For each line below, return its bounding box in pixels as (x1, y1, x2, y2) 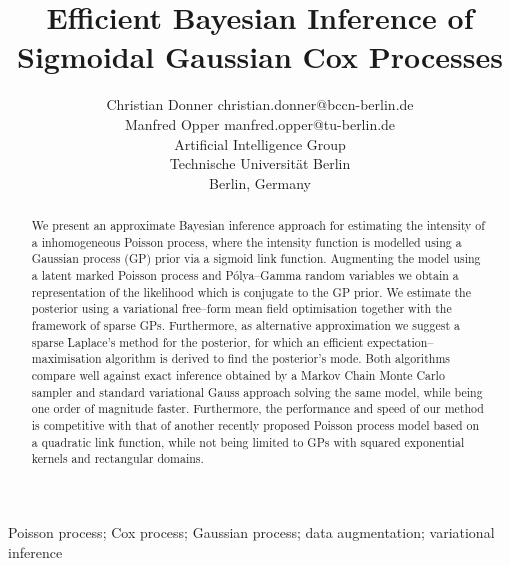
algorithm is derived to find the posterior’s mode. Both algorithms (105, 350, 450, 367)
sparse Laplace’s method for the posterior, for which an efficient (31, 333, 364, 350)
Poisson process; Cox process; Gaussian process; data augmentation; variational (8, 521, 495, 542)
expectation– (367, 333, 434, 350)
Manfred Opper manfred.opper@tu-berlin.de (124, 113, 396, 134)
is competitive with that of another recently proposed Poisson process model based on (31, 416, 480, 433)
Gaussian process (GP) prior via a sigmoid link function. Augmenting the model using (31, 250, 481, 267)
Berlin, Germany (209, 172, 311, 193)
